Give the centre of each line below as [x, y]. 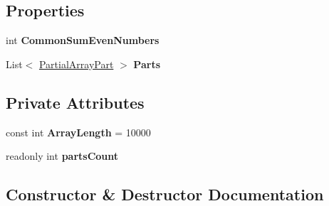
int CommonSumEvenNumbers [83, 40]
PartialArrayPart [76, 64]
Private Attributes [75, 102]
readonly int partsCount [62, 156]
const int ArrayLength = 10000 [78, 132]
